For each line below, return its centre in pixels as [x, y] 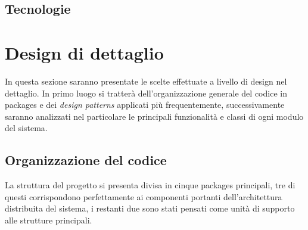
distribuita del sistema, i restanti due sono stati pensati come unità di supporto [150, 208]
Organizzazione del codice [86, 160]
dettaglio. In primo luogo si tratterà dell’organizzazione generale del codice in [146, 93]
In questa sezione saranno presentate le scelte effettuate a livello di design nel [146, 81]
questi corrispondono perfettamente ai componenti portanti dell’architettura [144, 196]
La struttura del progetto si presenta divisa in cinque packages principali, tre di [150, 185]
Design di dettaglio [84, 52]
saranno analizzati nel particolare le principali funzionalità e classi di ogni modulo [154, 116]
